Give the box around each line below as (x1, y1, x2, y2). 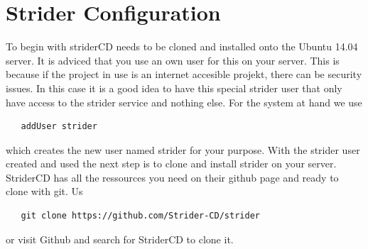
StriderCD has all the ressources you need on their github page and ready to (6, 170, 339, 184)
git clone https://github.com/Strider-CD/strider (21, 211, 260, 221)
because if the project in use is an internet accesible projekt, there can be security (6, 67, 362, 82)
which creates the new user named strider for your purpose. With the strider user (6, 142, 360, 157)
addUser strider (21, 121, 97, 132)
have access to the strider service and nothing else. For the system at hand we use (6, 94, 362, 109)
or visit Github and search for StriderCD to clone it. (6, 231, 234, 246)
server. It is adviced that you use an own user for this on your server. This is (6, 52, 340, 67)
